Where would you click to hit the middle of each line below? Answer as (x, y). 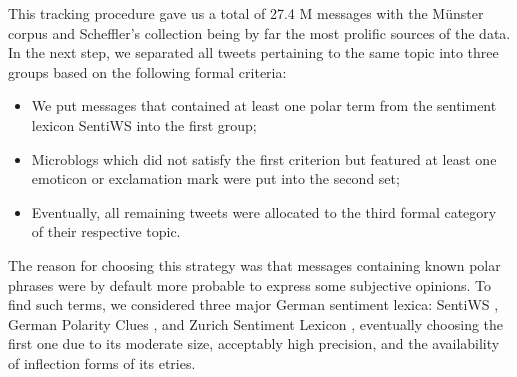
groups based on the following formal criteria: (147, 71)
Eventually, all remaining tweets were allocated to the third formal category (264, 211)
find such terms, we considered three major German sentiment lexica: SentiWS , (253, 304)
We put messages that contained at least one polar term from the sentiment (264, 105)
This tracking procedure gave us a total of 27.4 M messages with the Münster (246, 13)
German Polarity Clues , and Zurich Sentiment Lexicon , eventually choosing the (256, 323)
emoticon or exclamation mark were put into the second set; (215, 178)
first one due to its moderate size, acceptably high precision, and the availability (254, 343)
